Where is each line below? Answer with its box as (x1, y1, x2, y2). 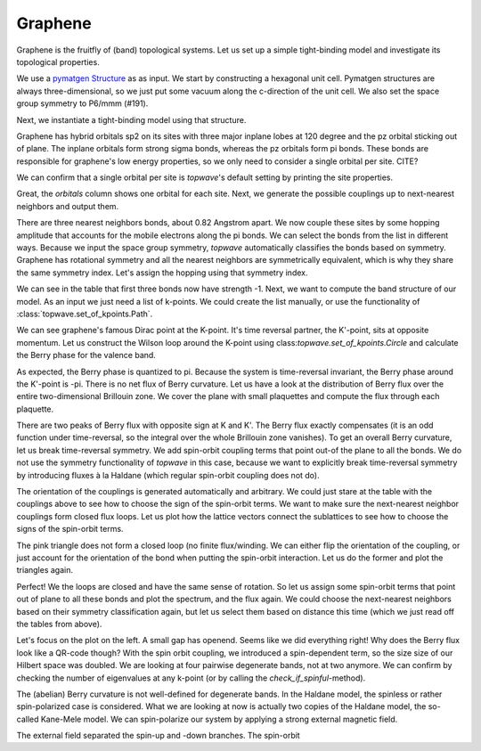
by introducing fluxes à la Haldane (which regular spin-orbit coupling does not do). (16, 469, 320, 480)
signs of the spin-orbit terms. (16, 524, 124, 535)
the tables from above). (16, 618, 102, 629)
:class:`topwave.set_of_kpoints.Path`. (16, 308, 153, 319)
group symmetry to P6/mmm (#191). (16, 98, 149, 109)
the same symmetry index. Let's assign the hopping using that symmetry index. (16, 267, 308, 278)
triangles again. (16, 565, 73, 575)
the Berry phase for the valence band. (16, 350, 156, 361)
